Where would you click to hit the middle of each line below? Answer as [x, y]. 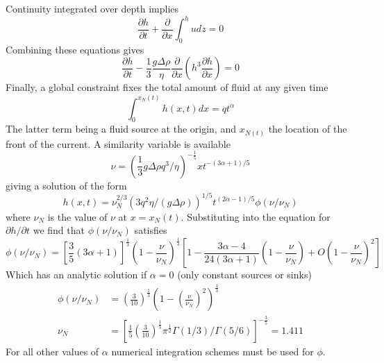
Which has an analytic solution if [76, 275]
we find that [59, 230]
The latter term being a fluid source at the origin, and [121, 129]
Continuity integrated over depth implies [92, 8]
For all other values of [52, 351]
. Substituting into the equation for [256, 216]
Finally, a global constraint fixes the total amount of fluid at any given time [167, 87]
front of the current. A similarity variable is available [118, 143]
